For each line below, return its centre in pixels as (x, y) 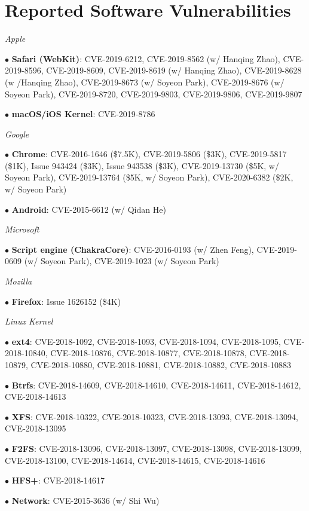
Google (17, 134)
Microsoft (22, 229)
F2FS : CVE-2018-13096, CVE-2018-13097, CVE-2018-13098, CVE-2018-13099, (157, 448)
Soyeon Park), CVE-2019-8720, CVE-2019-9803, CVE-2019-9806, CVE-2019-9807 (154, 94)
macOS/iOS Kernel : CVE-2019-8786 (83, 114)
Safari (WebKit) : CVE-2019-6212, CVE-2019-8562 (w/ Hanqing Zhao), (146, 58)
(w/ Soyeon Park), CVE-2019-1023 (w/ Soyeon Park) (122, 261)
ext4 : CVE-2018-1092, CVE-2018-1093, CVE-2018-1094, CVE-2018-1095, (146, 341)
